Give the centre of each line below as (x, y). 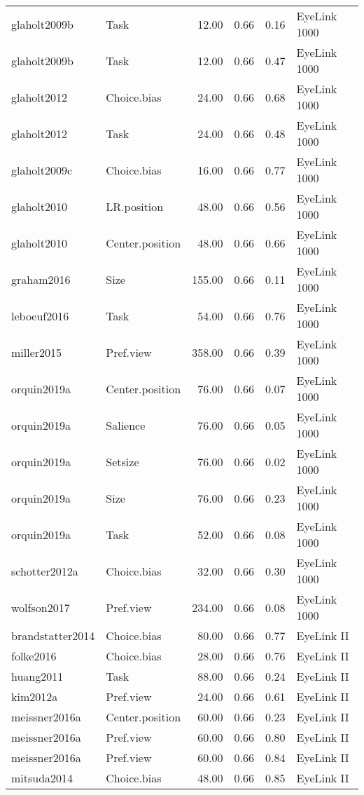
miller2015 (37, 352)
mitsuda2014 (42, 778)
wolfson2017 (41, 607)
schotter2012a (45, 571)
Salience (126, 425)
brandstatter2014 (53, 636)
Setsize (122, 461)
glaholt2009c (42, 170)
